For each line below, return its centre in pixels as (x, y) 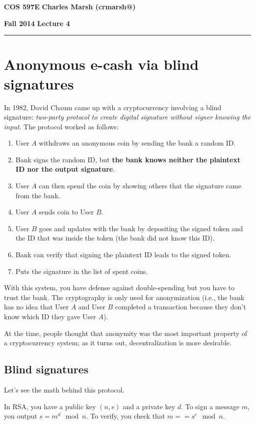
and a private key (149, 406)
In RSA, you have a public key (50, 406)
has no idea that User (37, 307)
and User (92, 307)
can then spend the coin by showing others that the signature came (140, 186)
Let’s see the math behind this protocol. (64, 389)
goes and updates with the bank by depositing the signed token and (141, 228)
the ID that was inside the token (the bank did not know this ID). (115, 238)
